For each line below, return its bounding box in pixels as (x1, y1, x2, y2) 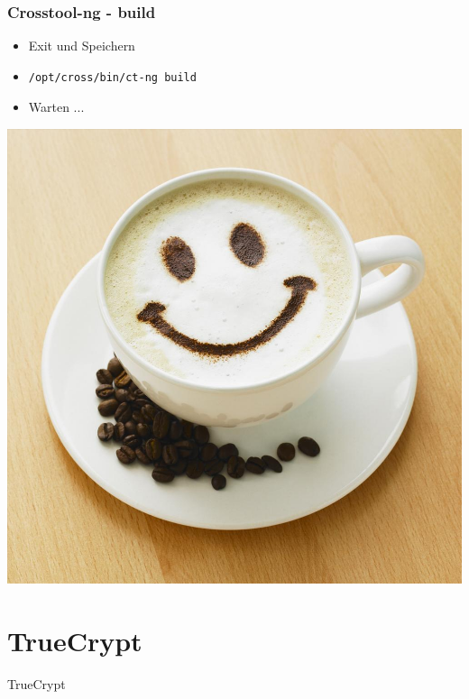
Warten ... (28, 97, 85, 116)
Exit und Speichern (28, 36, 135, 55)
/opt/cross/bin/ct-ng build (28, 70, 197, 84)
